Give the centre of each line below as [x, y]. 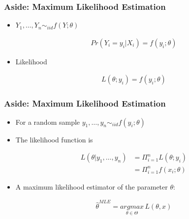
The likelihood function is [54, 139]
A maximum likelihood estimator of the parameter [92, 186]
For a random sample [48, 122]
